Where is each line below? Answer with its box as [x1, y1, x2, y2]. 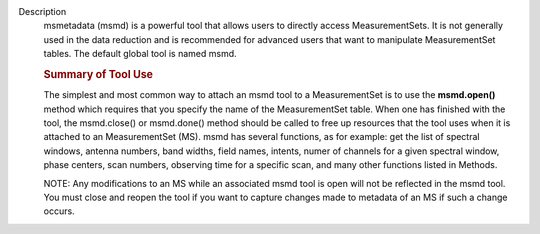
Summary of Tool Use [43, 67, 154, 81]
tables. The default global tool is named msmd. [43, 48, 237, 60]
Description [18, 6, 67, 17]
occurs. [43, 205, 75, 217]
